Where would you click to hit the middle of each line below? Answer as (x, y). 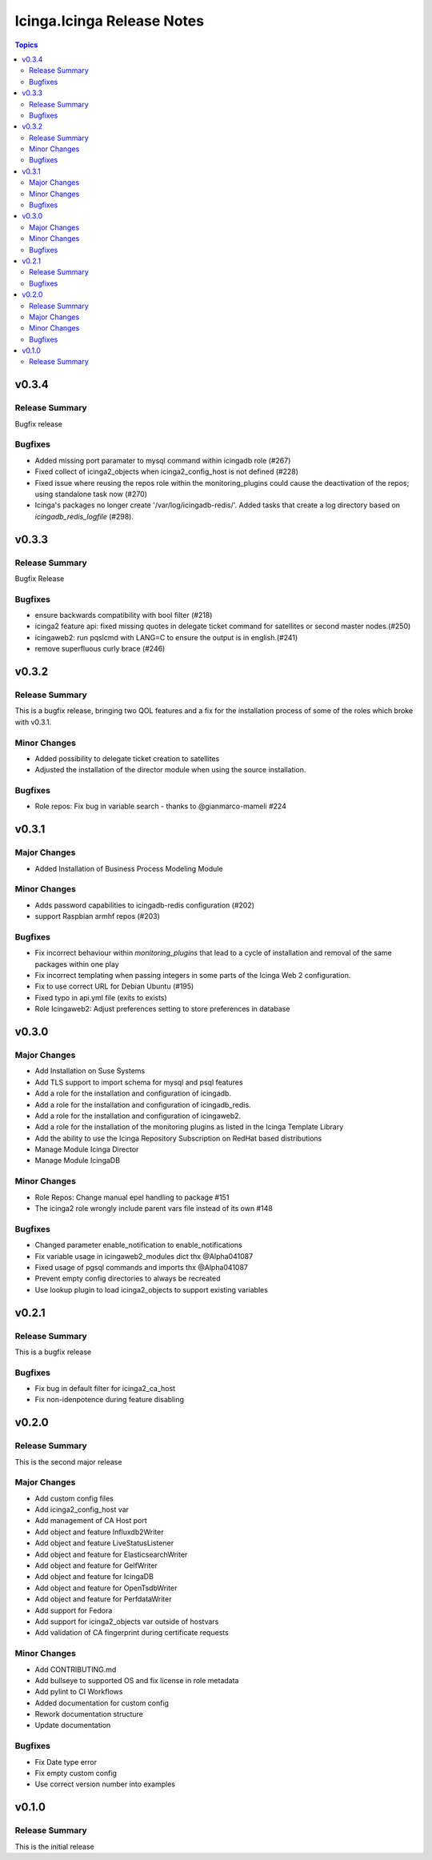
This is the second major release (68, 1461)
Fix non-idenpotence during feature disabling (109, 1400)
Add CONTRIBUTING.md (76, 1670)
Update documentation (73, 1726)
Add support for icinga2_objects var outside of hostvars (127, 1621)
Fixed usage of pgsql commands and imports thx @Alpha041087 (141, 1267)
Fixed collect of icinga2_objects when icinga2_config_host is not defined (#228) (167, 471)
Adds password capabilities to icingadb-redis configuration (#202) (145, 905)
